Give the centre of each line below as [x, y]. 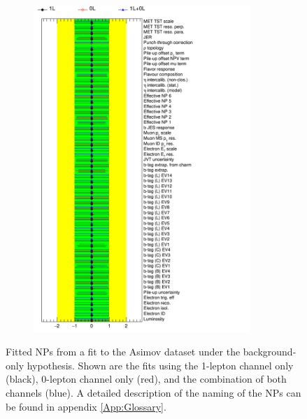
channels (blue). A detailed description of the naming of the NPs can [153, 392]
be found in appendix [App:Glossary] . [86, 406]
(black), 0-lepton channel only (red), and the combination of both [146, 379]
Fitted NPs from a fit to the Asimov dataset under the [123, 352]
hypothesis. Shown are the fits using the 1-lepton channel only [160, 365]
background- [270, 352]
